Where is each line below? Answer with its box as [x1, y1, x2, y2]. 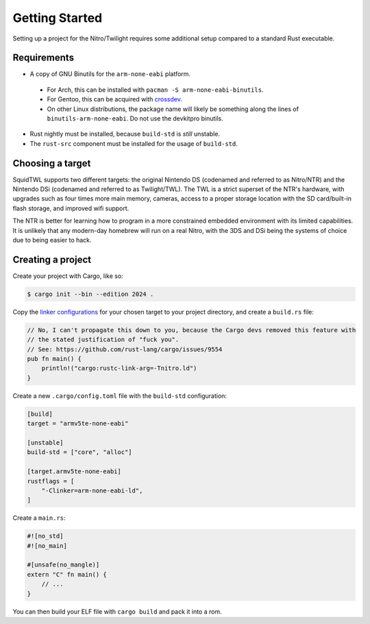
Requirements [12, 52, 75, 64]
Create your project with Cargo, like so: [12, 271, 123, 280]
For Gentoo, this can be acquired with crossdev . [47, 95, 183, 103]
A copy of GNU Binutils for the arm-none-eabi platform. [29, 70, 191, 78]
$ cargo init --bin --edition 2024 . [27, 290, 154, 298]
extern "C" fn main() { [27, 571, 108, 578]
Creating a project [12, 253, 92, 265]
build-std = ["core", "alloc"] [27, 449, 133, 456]
